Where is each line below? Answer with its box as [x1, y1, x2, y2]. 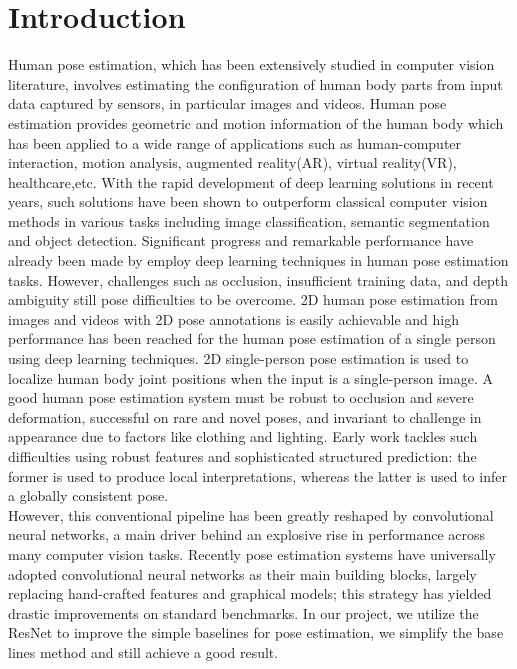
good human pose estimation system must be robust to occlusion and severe [8, 387, 474, 408]
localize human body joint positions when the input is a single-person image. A [8, 367, 494, 388]
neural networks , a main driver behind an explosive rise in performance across [8, 524, 486, 545]
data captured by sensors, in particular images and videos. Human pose [8, 93, 447, 114]
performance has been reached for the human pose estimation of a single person [8, 328, 496, 349]
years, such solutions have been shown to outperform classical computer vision [8, 191, 488, 212]
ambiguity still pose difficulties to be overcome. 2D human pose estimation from [8, 289, 498, 310]
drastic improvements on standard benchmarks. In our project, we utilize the [8, 602, 479, 623]
